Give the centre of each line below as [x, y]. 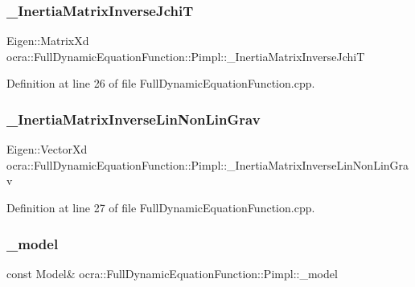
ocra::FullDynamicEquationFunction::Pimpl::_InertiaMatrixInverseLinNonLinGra [208, 164]
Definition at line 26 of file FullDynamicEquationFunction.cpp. [161, 83]
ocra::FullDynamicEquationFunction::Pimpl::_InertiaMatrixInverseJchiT [186, 56]
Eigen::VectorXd [47, 149]
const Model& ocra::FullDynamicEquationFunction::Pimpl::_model [172, 273]
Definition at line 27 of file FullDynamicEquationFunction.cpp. [161, 207]
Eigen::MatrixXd [48, 41]
